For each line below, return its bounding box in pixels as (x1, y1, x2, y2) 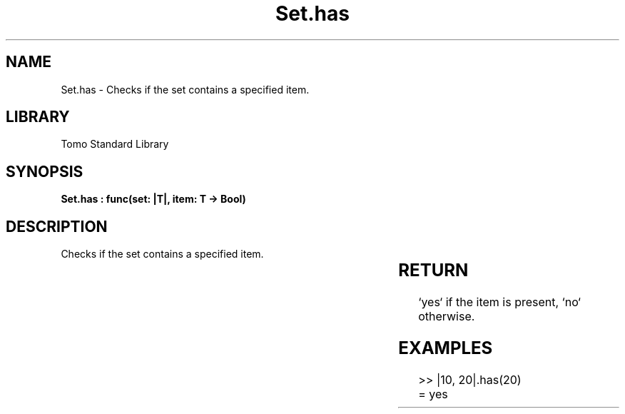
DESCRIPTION (6, 217, 108, 236)
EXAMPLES (398, 337, 493, 358)
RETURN (398, 260, 469, 281)
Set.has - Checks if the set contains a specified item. (61, 83, 310, 96)
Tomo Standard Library (61, 138, 169, 151)
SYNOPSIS (6, 162, 83, 181)
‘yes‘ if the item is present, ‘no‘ (418, 295, 581, 310)
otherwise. (418, 309, 475, 324)
